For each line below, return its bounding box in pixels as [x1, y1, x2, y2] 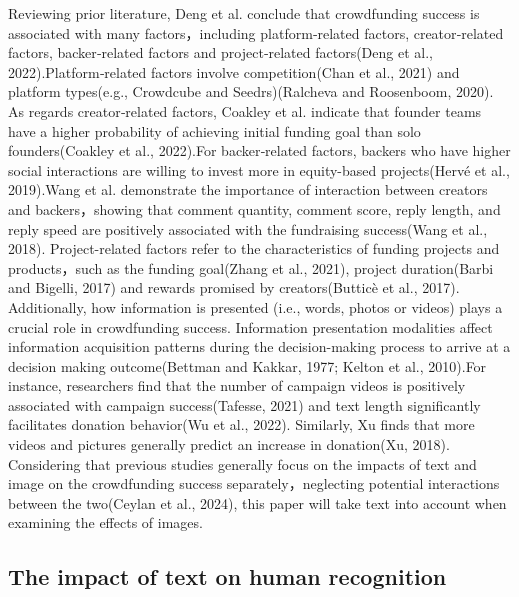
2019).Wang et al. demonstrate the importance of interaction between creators [8, 179, 488, 200]
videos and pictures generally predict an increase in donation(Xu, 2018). [8, 434, 450, 455]
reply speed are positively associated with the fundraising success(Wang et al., [8, 218, 488, 239]
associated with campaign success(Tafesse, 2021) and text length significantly [8, 394, 481, 415]
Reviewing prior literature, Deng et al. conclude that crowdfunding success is [8, 3, 480, 23]
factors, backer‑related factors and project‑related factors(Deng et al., [8, 42, 433, 63]
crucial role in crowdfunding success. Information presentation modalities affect [8, 316, 493, 337]
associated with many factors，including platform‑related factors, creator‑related [8, 22, 504, 43]
